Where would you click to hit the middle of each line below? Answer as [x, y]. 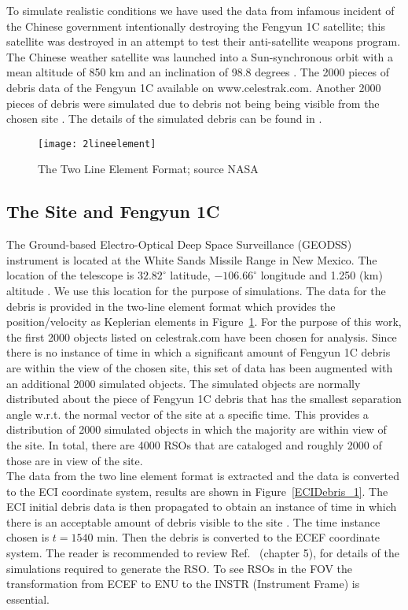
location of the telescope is [70, 275]
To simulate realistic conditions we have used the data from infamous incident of [200, 10]
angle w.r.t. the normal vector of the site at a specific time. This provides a [187, 414]
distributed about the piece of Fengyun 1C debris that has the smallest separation [204, 399]
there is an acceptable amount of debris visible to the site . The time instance [193, 521]
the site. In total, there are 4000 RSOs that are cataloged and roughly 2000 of [194, 444]
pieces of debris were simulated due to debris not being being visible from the [193, 103]
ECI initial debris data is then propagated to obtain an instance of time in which [202, 506]
